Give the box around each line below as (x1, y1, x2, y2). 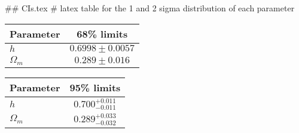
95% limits (69, 80, 121, 94)
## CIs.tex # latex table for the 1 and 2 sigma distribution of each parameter (5, 2, 295, 14)
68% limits (77, 26, 128, 41)
